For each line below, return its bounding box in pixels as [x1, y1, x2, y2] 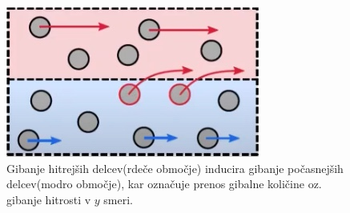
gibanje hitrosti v [6, 191, 91, 207]
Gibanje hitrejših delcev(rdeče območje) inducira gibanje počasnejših [6, 159, 344, 176]
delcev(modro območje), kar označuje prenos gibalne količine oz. [6, 175, 322, 192]
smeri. [103, 191, 134, 207]
